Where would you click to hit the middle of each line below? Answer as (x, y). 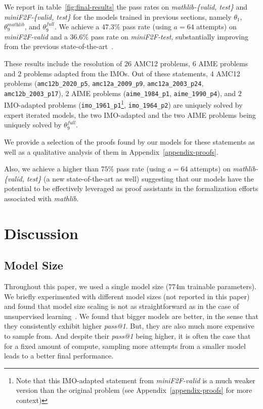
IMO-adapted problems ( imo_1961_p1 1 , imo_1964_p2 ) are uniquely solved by (123, 104)
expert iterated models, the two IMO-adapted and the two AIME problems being (130, 115)
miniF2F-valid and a (36, 36)
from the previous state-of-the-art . (59, 46)
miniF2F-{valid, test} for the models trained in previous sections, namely (118, 16)
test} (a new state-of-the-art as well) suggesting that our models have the (140, 178)
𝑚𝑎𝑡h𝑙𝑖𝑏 (16, 25)
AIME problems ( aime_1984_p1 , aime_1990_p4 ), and (154, 93)
